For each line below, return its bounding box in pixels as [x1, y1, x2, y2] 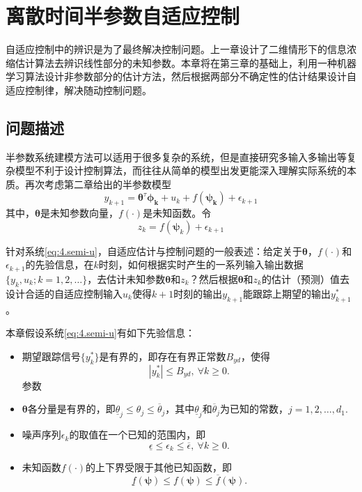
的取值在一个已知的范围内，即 [69, 427, 206, 442]
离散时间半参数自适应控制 [6, 1, 240, 30]
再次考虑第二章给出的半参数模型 [24, 176, 171, 191]
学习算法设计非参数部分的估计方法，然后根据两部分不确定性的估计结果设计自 [6, 69, 356, 84]
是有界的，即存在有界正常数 [99, 348, 226, 363]
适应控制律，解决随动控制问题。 [6, 82, 152, 97]
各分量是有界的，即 [27, 401, 116, 416]
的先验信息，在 [25, 257, 94, 272]
